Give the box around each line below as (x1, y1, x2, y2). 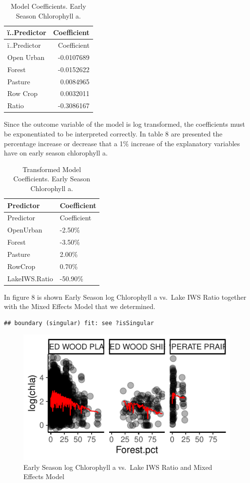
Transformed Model (22, 164, 81, 174)
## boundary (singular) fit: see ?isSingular (4, 319, 154, 327)
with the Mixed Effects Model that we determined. (4, 301, 155, 311)
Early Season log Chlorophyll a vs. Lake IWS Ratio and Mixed (23, 462, 212, 472)
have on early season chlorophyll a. (4, 148, 108, 158)
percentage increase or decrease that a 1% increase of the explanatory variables (4, 138, 240, 148)
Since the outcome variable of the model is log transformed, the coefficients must (4, 119, 245, 129)
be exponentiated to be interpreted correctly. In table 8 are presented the (4, 128, 223, 138)
